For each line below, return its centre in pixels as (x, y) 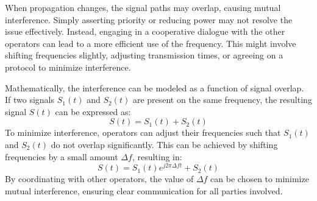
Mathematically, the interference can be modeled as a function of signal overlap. (155, 87)
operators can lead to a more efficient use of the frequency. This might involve (151, 43)
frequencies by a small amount (62, 156)
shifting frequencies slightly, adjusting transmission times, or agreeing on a (144, 55)
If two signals (30, 100)
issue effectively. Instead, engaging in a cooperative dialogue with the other (145, 31)
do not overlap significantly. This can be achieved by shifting (164, 144)
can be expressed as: (93, 111)
